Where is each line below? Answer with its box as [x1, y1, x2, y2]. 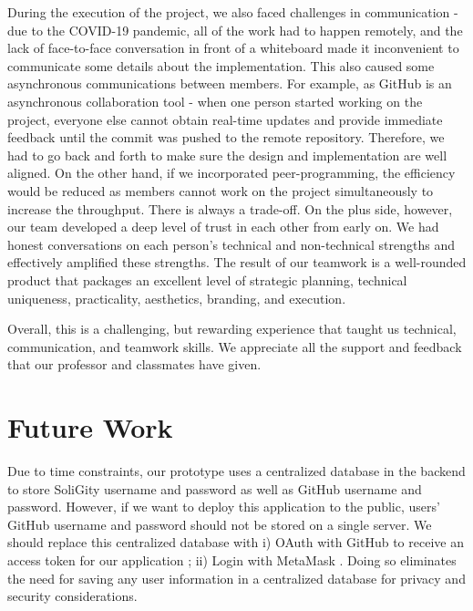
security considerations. [7, 586, 138, 606]
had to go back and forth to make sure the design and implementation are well [7, 145, 447, 164]
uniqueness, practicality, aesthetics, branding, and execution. [7, 288, 346, 307]
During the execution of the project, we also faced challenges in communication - [7, 3, 458, 21]
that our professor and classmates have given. [7, 355, 262, 374]
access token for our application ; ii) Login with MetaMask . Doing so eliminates [7, 550, 457, 569]
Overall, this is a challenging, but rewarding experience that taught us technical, [7, 319, 457, 338]
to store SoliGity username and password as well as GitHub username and [7, 479, 422, 498]
